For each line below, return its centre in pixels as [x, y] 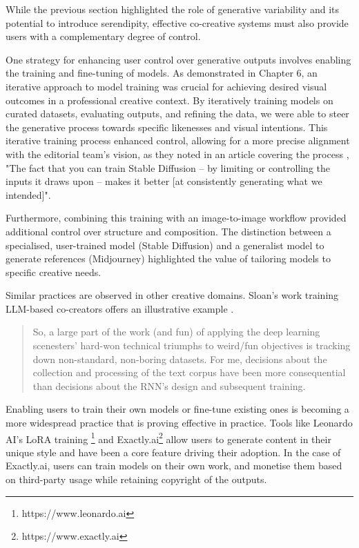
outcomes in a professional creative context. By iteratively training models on [169, 100]
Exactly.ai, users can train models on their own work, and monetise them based [174, 466]
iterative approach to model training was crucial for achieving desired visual [166, 86]
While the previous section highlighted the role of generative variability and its [173, 9]
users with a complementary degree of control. [103, 36]
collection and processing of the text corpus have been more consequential [189, 372]
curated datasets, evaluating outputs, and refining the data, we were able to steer [177, 114]
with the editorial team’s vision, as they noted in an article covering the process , [177, 154]
